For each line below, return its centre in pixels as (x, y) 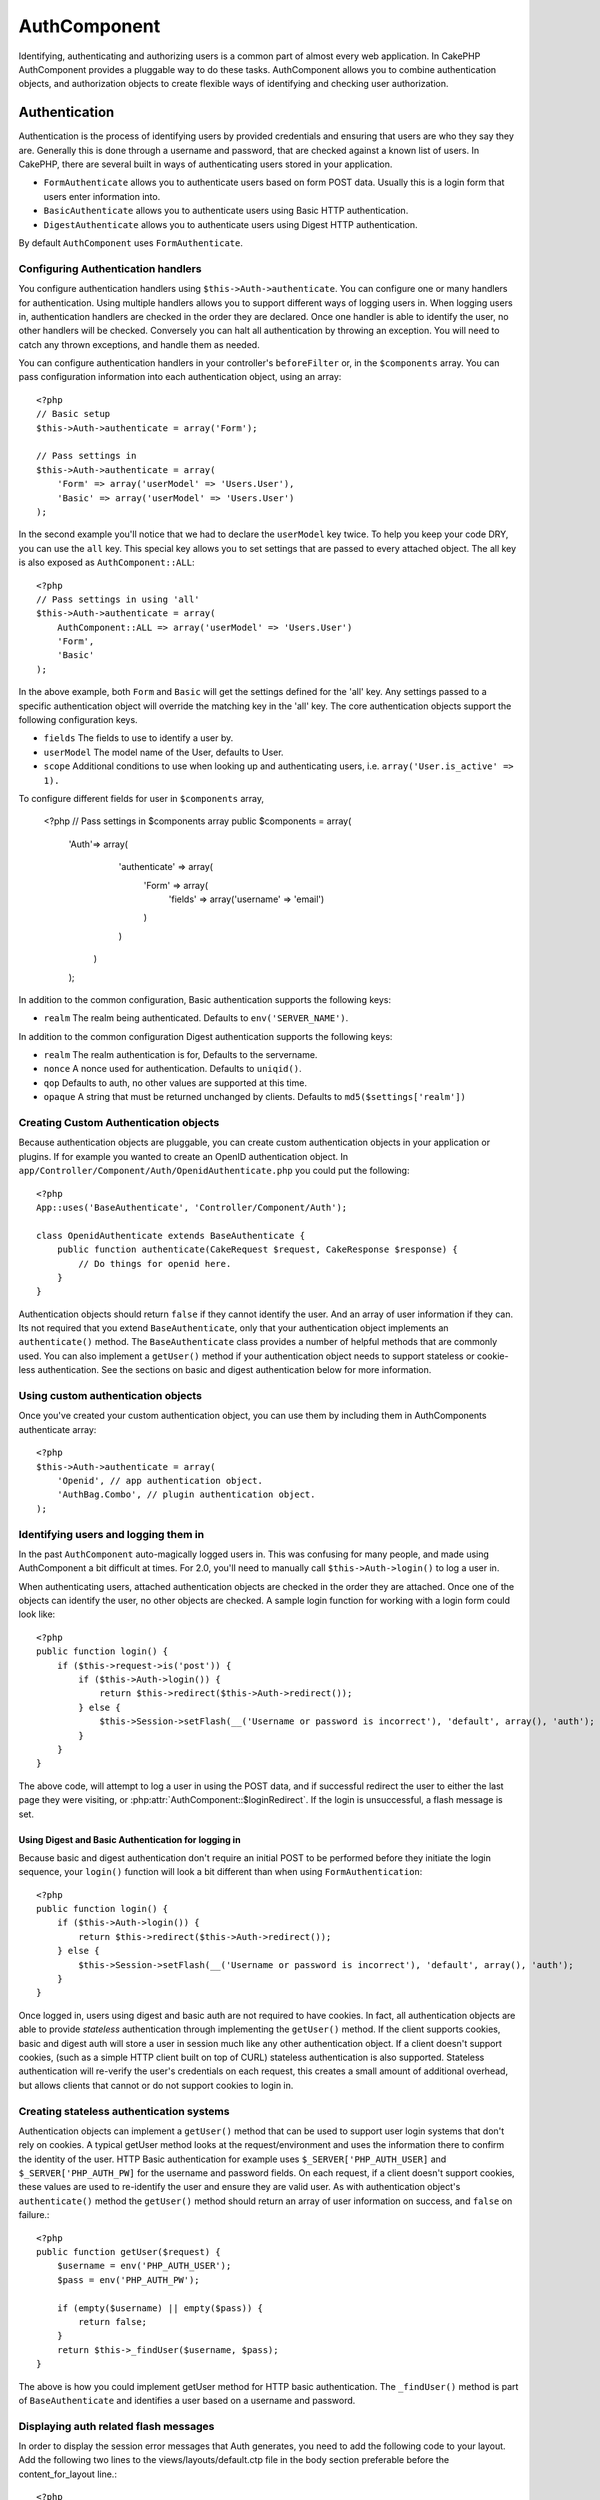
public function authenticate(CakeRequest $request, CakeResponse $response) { (257, 1249)
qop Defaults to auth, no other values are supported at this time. (175, 1082)
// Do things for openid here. (155, 1263)
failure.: (34, 2215)
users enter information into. (102, 196)
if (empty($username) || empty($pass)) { (160, 2308)
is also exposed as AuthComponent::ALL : (106, 562)
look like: (37, 1614)
